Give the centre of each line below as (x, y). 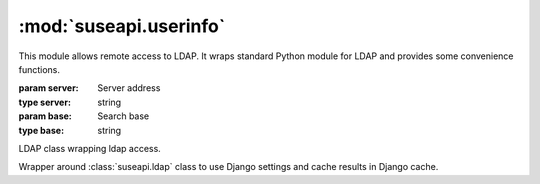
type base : (41, 130)
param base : (45, 116)
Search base (123, 116)
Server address (129, 88)
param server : (48, 88)
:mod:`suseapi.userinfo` (122, 26)
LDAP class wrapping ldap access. (90, 148)
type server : (45, 102)
